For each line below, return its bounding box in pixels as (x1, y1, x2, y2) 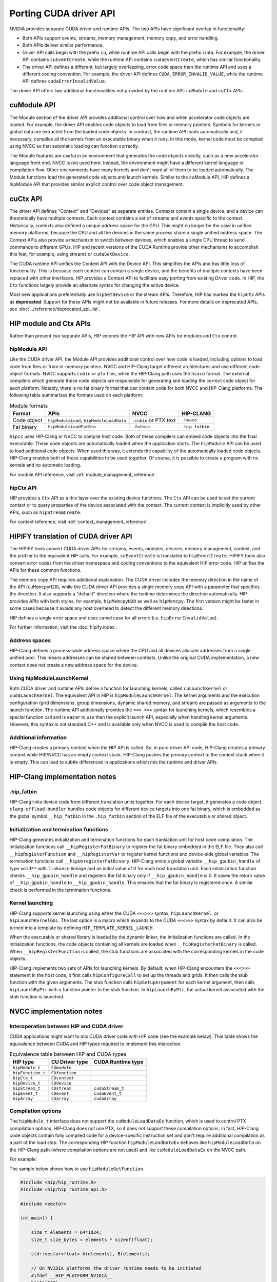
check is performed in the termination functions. (9, 887, 112, 893)
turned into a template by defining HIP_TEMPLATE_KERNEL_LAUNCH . (9, 925, 154, 931)
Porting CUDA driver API (9, 8, 115, 19)
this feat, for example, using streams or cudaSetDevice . (9, 251, 130, 257)
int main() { (20, 1215, 53, 1221)
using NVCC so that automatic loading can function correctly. (9, 143, 140, 149)
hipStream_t (12, 1086, 41, 1091)
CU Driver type (51, 1058, 88, 1066)
